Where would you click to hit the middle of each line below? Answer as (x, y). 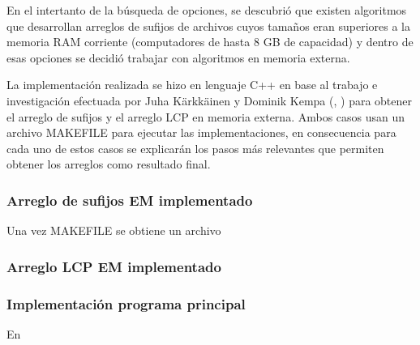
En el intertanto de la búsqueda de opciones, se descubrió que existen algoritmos (207, 10)
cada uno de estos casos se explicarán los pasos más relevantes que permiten (195, 148)
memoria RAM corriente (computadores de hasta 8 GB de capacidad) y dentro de (210, 42)
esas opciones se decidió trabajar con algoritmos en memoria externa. (178, 57)
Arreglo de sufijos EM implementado (130, 200)
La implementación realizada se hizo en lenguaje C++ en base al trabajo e (192, 85)
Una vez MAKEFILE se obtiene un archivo (114, 230)
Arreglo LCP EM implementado (114, 266)
